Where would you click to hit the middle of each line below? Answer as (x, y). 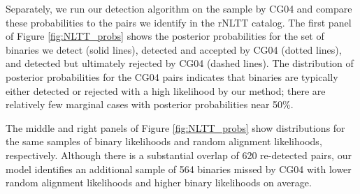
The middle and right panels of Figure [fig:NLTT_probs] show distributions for (175, 127)
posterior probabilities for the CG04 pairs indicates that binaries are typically (172, 76)
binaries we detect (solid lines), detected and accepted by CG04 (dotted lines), (174, 49)
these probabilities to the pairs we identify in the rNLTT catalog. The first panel (179, 22)
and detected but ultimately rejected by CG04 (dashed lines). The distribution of (180, 63)
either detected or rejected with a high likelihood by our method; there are (166, 90)
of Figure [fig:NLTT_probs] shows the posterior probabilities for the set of (165, 36)
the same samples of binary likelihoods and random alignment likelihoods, (164, 141)
